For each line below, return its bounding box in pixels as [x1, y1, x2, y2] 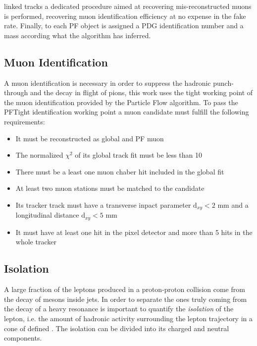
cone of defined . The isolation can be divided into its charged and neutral [4, 323, 229, 333]
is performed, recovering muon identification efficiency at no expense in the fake [4, 10, 246, 21]
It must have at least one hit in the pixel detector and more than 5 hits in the [15, 227, 253, 237]
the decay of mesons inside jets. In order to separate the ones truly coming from [4, 293, 247, 304]
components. [4, 333, 42, 343]
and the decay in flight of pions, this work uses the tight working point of [30, 87, 253, 98]
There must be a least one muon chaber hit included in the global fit [15, 166, 224, 176]
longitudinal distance [15, 210, 79, 220]
